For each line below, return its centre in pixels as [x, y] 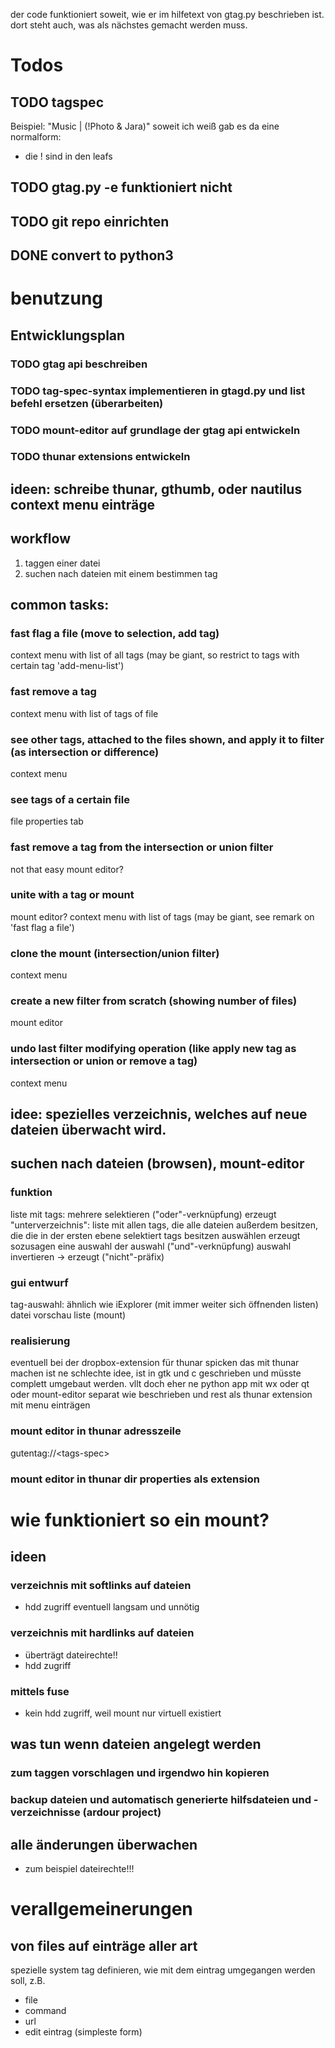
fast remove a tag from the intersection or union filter [142, 847]
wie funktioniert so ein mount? [140, 1520]
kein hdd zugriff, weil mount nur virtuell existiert [123, 1713]
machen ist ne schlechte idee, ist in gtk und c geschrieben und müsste [156, 1373]
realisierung [40, 1341]
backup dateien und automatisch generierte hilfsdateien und [161, 1800]
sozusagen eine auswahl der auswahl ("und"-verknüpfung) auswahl [151, 1246]
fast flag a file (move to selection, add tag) [115, 633]
